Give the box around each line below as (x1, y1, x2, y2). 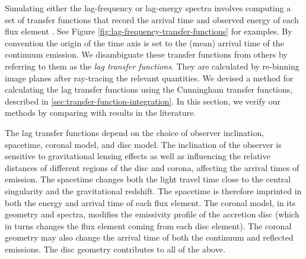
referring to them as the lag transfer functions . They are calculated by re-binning (5, 59, 299, 72)
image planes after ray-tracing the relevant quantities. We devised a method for (5, 71, 294, 84)
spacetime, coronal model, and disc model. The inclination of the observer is (5, 138, 282, 150)
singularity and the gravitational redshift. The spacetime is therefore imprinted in (5, 184, 302, 197)
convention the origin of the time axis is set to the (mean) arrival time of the (5, 36, 284, 49)
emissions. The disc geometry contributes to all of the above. (5, 242, 225, 255)
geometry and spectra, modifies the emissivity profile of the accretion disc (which (5, 208, 299, 220)
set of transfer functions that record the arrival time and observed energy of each (5, 13, 299, 26)
